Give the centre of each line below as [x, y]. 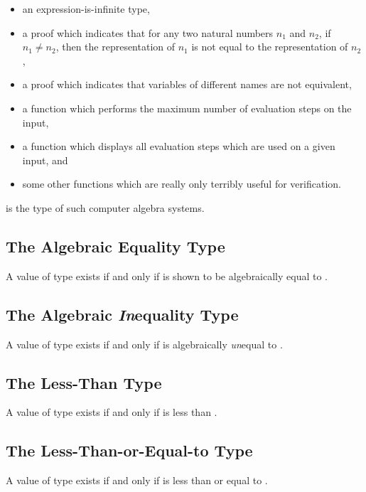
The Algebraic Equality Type [115, 246]
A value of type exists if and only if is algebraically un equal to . [144, 344]
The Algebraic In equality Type [122, 314]
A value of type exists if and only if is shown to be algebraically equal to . [167, 276]
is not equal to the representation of [270, 47]
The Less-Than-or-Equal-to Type [129, 450]
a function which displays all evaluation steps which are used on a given [179, 146]
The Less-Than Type [84, 382]
